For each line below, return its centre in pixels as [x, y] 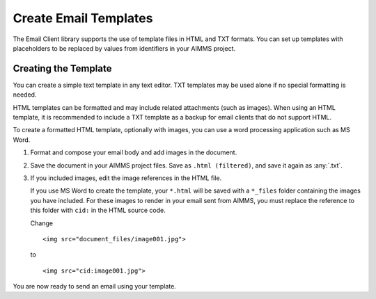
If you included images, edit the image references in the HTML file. [126, 178]
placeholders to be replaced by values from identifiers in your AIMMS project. [124, 48]
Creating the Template [62, 68]
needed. [25, 95]
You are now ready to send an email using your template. [95, 286]
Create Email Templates [83, 18]
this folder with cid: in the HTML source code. [98, 210]
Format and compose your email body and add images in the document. [134, 152]
